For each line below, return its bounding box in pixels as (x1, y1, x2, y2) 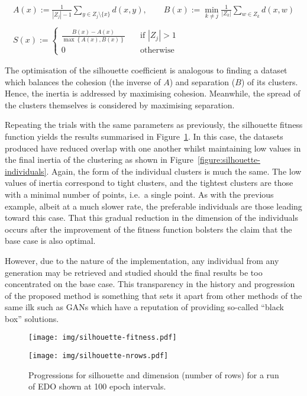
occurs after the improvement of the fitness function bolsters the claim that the (5, 223, 292, 235)
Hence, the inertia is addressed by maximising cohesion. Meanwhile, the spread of (5, 87, 300, 99)
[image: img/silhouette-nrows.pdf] (28, 352, 169, 360)
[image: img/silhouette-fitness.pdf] (28, 333, 177, 342)
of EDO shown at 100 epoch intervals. (28, 380, 166, 392)
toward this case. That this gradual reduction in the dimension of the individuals (5, 211, 298, 224)
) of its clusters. (241, 75, 298, 88)
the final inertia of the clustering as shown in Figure (5, 153, 194, 166)
